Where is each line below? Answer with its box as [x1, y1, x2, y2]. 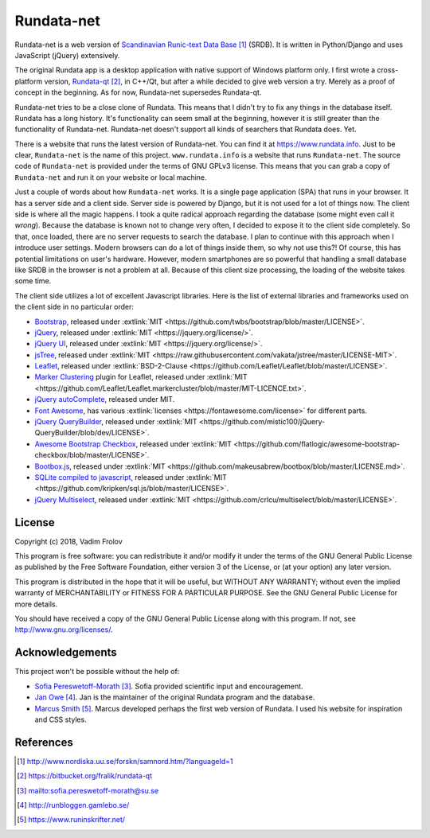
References [14, 735, 73, 749]
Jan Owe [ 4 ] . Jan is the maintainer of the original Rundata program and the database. [34, 692, 315, 702]
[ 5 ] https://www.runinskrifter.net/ [17, 815, 126, 824]
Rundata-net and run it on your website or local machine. [14, 172, 207, 182]
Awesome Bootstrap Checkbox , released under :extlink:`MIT [34, 438, 233, 449]
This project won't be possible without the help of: [14, 667, 180, 676]
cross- [377, 65, 399, 75]
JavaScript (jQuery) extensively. [14, 50, 120, 60]
